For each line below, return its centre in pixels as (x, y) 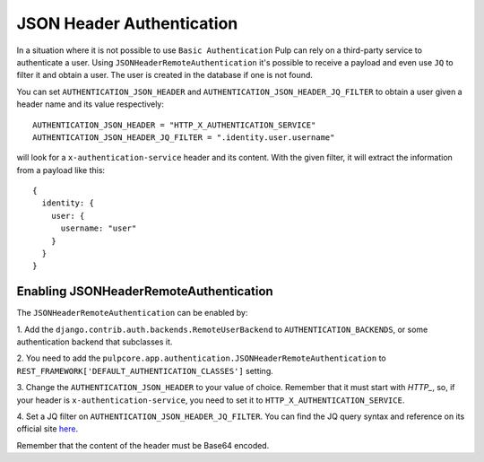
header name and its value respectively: (91, 104)
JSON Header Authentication (127, 23)
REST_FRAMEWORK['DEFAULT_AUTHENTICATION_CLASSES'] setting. (145, 370)
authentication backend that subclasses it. (95, 342)
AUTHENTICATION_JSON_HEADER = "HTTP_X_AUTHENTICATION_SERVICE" (174, 125)
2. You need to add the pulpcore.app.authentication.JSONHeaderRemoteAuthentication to (201, 358)
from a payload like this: (61, 170)
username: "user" (99, 228)
